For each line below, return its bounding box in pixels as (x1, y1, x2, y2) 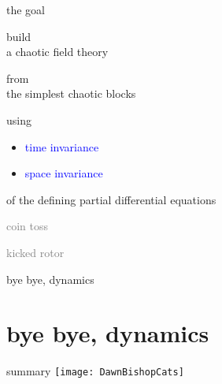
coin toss (6, 218, 49, 234)
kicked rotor (6, 244, 65, 260)
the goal (6, 2, 45, 17)
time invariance (24, 138, 99, 155)
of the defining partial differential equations (6, 191, 216, 207)
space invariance (24, 165, 103, 181)
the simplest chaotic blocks (6, 85, 136, 102)
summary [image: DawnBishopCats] (6, 363, 184, 379)
